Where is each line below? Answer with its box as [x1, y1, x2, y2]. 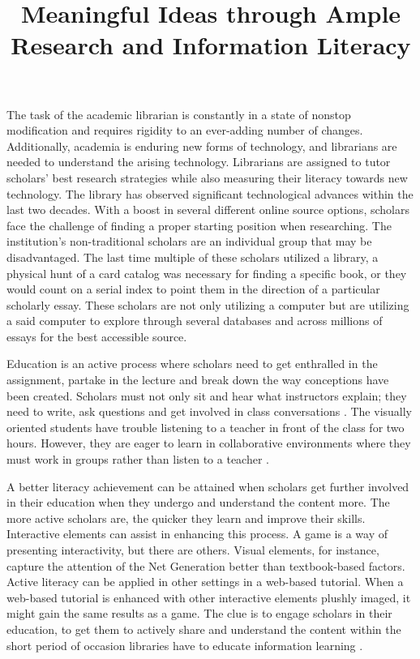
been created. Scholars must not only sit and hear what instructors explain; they [6, 387, 407, 404]
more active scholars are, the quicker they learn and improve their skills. [6, 509, 366, 526]
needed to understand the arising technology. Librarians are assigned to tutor [6, 153, 391, 170]
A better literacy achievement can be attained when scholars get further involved [6, 477, 409, 494]
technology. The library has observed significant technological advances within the [6, 185, 414, 202]
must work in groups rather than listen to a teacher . [6, 451, 269, 468]
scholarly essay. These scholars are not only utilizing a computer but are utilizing [6, 296, 409, 313]
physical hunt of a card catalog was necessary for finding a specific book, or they [6, 264, 407, 281]
